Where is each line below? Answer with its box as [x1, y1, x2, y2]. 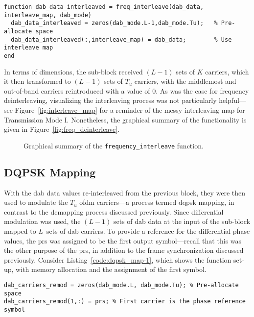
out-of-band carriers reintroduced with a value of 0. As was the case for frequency [4, 85, 249, 96]
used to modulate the [4, 197, 68, 207]
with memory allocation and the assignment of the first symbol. [16, 264, 207, 274]
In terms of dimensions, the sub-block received [4, 66, 143, 76]
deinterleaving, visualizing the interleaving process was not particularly [4, 95, 217, 105]
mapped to [4, 225, 36, 236]
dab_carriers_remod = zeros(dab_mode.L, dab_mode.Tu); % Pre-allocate [4, 281, 239, 289]
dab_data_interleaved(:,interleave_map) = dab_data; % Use [11, 36, 232, 43]
